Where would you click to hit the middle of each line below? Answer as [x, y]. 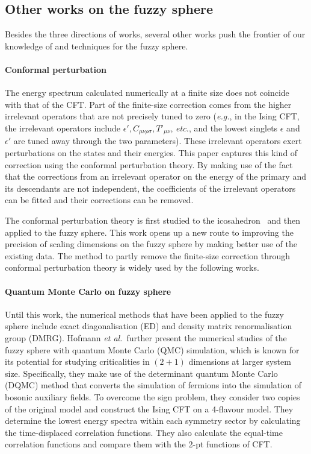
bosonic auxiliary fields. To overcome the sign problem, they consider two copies [152, 396]
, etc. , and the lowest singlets [224, 128]
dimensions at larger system [240, 361]
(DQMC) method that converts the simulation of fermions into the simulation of [153, 385]
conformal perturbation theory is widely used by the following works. [132, 267]
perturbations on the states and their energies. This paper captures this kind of [151, 153]
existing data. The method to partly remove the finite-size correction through [148, 255]
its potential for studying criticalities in [77, 361]
